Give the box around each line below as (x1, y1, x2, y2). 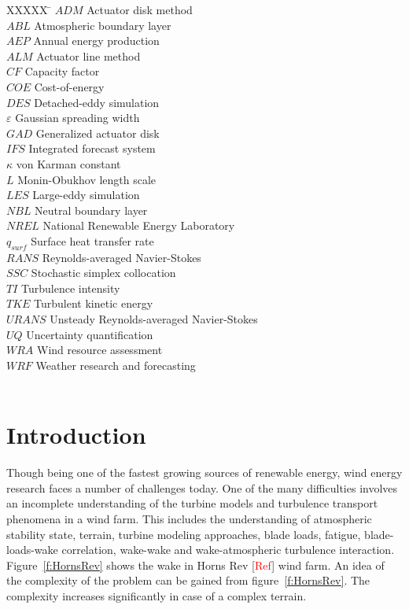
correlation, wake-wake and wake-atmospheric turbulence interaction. (61, 541, 395, 558)
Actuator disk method (87, 2, 193, 17)
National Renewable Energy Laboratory (42, 217, 235, 234)
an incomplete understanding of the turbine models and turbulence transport (6, 495, 378, 511)
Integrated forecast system (28, 140, 156, 157)
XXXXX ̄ (6, 2, 52, 17)
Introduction (6, 419, 146, 451)
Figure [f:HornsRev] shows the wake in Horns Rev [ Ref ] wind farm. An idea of (6, 556, 385, 573)
